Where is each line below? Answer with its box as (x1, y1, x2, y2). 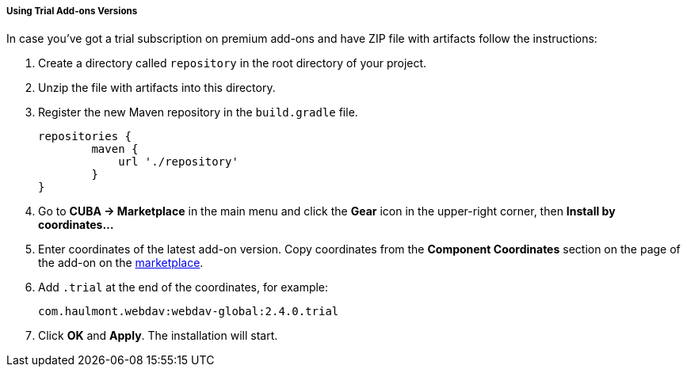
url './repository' (118, 155, 239, 169)
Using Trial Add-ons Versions (6, 6, 138, 17)
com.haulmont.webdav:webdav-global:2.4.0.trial (38, 305, 339, 318)
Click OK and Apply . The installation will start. (38, 329, 278, 343)
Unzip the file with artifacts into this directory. (38, 81, 276, 95)
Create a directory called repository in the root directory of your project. (38, 56, 427, 70)
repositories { (38, 130, 132, 143)
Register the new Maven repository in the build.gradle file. (38, 105, 358, 120)
